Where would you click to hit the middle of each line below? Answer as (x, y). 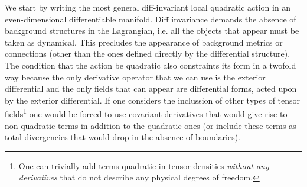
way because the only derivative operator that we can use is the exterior (135, 77)
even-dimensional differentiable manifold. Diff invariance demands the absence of (151, 19)
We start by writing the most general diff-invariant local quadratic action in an (148, 7)
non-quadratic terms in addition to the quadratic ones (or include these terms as (151, 125)
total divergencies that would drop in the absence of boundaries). (123, 137)
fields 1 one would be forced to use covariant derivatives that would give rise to (146, 113)
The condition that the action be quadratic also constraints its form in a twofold (151, 65)
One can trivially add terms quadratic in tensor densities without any (144, 165)
